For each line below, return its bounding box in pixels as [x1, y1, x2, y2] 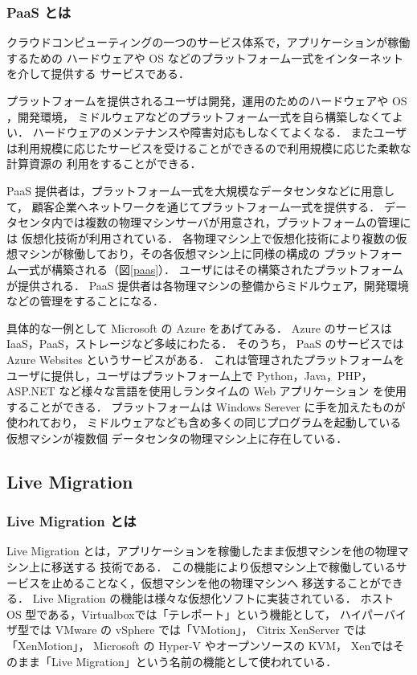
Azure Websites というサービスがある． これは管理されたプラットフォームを [6, 350, 405, 367]
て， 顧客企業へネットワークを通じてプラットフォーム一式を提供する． [6, 198, 381, 215]
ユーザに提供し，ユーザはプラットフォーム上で [6, 366, 254, 383]
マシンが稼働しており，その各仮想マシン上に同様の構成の [17, 245, 321, 262]
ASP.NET [6, 382, 55, 399]
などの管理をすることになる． [6, 292, 164, 309]
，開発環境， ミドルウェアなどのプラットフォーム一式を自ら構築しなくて [6, 108, 392, 125]
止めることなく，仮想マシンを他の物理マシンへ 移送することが [51, 574, 381, 591]
